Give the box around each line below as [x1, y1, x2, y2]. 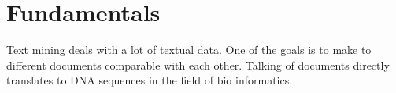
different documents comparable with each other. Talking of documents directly [6, 56, 390, 73]
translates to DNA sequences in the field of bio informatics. [6, 72, 293, 88]
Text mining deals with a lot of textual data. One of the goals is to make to [6, 41, 372, 58]
